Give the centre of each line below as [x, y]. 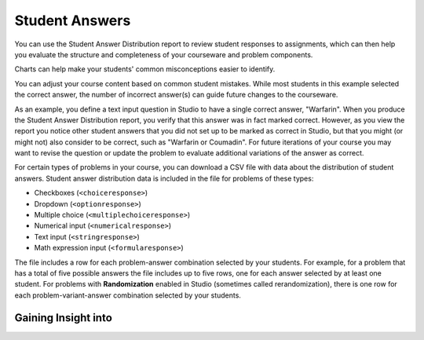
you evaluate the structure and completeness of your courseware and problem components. [164, 54]
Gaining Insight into [64, 318]
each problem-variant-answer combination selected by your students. [128, 295]
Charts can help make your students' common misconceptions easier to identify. [145, 69]
